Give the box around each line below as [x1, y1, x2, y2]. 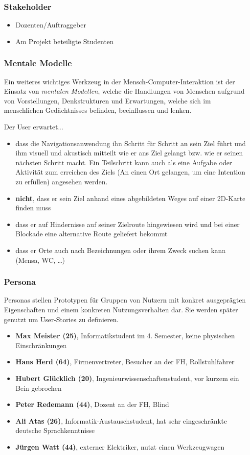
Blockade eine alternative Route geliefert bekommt [15, 228, 168, 239]
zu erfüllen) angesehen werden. [15, 176, 108, 186]
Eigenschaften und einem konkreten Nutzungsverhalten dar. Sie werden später [4, 304, 238, 314]
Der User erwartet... [4, 122, 64, 131]
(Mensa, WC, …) [15, 254, 65, 265]
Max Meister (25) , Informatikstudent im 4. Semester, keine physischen [15, 330, 235, 341]
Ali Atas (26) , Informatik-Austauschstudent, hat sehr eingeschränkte [15, 415, 227, 426]
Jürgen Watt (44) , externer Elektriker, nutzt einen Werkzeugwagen [15, 441, 225, 452]
